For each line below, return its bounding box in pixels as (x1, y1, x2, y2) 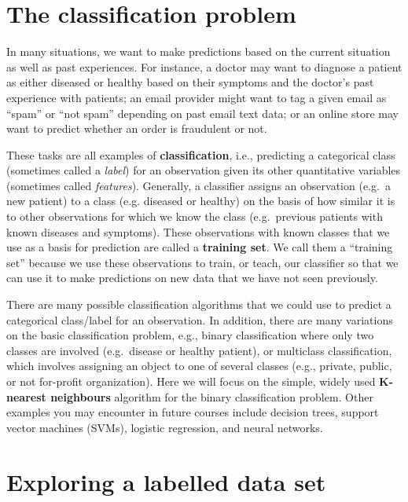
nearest (6, 388, 46, 405)
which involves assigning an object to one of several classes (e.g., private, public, (6, 357, 392, 374)
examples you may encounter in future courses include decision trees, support (6, 404, 379, 420)
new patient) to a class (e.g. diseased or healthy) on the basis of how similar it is (6, 192, 395, 209)
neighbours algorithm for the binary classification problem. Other (50, 388, 373, 405)
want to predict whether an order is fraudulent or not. (6, 120, 267, 137)
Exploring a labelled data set (6, 465, 326, 497)
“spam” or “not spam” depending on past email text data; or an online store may (6, 104, 399, 121)
